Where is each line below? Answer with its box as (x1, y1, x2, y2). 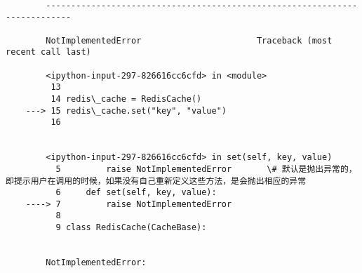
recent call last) (6, 47, 91, 58)
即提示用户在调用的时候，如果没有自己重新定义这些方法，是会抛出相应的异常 (6, 175, 307, 186)
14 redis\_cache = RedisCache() (51, 93, 202, 104)
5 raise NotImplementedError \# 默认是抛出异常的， (55, 164, 357, 174)
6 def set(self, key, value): (55, 187, 217, 198)
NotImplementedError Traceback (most (46, 35, 333, 46)
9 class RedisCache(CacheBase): (55, 222, 207, 233)
